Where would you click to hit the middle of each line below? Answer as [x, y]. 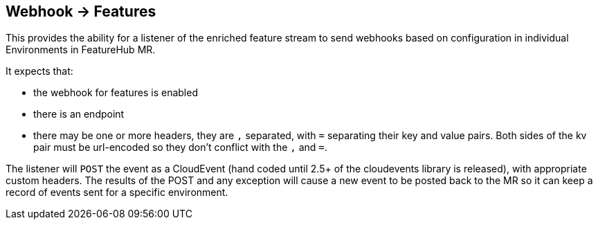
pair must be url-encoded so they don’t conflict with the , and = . [180, 147]
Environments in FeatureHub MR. [81, 50]
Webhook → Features [81, 11]
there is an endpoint [79, 114]
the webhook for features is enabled [116, 93]
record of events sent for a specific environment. [117, 192]
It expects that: [39, 71]
